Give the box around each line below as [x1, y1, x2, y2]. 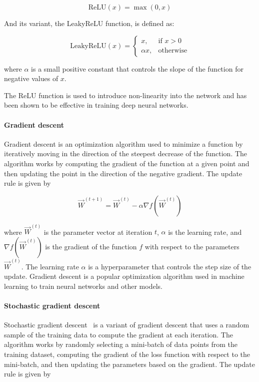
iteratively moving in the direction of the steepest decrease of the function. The [4, 148, 247, 159]
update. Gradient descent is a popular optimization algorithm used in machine [4, 271, 244, 281]
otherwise [158, 47, 187, 55]
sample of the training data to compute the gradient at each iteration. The [4, 329, 233, 339]
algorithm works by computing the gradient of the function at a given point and [4, 158, 249, 168]
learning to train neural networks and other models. [4, 280, 162, 291]
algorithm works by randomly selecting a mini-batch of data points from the [4, 339, 238, 349]
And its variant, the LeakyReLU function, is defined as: [4, 18, 174, 28]
